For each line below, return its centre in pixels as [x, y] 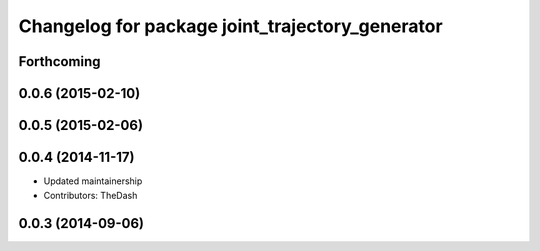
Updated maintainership [93, 181]
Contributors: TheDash [90, 195]
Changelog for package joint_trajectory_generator [231, 26]
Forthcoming [59, 61]
